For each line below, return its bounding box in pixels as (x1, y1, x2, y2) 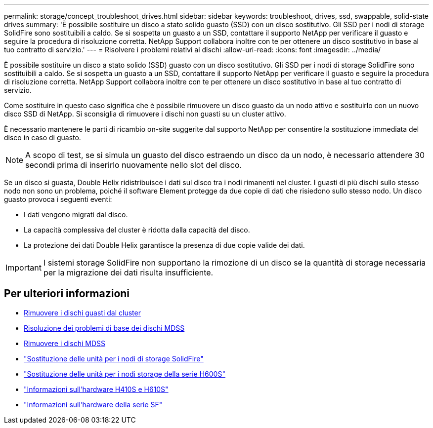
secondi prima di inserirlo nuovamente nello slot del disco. (25, 160, 242, 170)
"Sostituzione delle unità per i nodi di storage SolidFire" (24, 354, 204, 363)
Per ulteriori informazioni (4, 287, 130, 300)
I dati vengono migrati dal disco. (24, 210, 128, 219)
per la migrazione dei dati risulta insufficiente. (43, 268, 214, 277)
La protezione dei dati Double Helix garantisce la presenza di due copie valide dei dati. (24, 241, 305, 249)
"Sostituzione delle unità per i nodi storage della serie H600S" (24, 369, 225, 378)
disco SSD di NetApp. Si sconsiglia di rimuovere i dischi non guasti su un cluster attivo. (4, 110, 286, 118)
